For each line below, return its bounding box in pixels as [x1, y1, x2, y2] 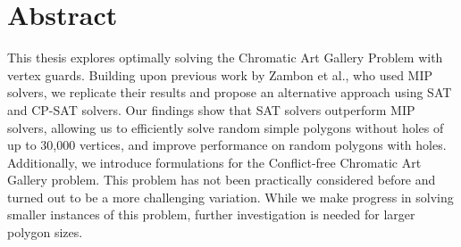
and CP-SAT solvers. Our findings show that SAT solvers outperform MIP [7, 100, 415, 119]
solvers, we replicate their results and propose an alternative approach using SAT [7, 83, 452, 102]
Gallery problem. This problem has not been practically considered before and [7, 170, 436, 189]
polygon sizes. [7, 223, 83, 242]
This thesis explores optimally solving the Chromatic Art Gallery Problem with [7, 48, 443, 67]
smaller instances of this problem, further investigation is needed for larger [7, 205, 415, 224]
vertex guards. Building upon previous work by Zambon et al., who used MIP [7, 65, 433, 84]
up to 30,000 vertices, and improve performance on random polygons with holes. [7, 136, 447, 154]
